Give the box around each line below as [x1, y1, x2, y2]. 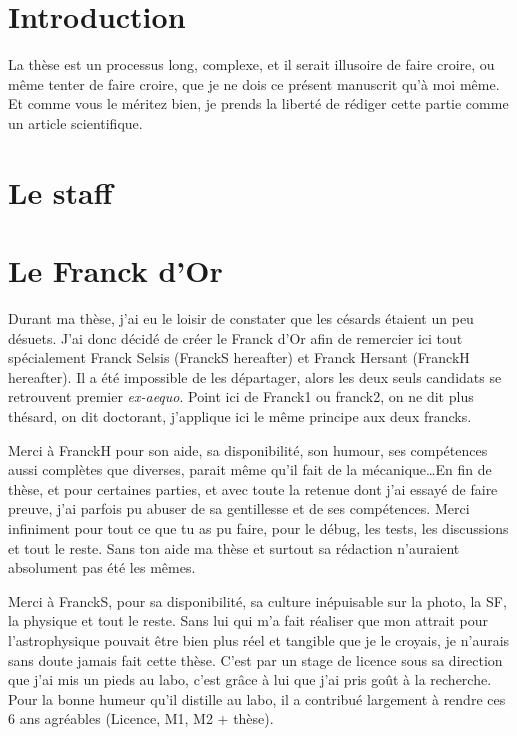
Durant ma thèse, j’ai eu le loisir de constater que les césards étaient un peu [8, 308, 474, 328]
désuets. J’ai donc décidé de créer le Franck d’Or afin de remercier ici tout [8, 327, 463, 348]
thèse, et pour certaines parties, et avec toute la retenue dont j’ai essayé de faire [8, 478, 498, 499]
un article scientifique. [8, 112, 143, 133]
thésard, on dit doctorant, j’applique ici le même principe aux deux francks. [8, 405, 472, 426]
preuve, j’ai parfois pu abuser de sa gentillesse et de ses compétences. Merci [8, 498, 470, 519]
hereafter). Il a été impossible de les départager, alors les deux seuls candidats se [8, 366, 502, 387]
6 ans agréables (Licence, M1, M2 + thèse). [8, 708, 274, 729]
